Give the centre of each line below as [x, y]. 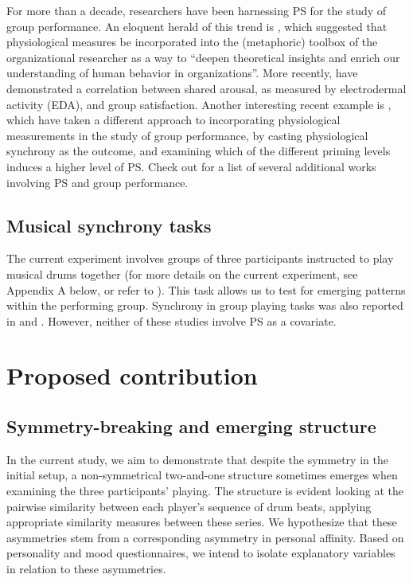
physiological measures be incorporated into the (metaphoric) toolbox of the [192, 42]
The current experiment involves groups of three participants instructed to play [200, 258]
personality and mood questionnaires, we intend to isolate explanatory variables [201, 553]
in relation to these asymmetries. [86, 569]
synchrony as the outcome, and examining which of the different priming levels [199, 151]
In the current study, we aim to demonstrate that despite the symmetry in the [197, 459]
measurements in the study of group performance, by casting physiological [187, 135]
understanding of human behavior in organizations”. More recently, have [182, 73]
